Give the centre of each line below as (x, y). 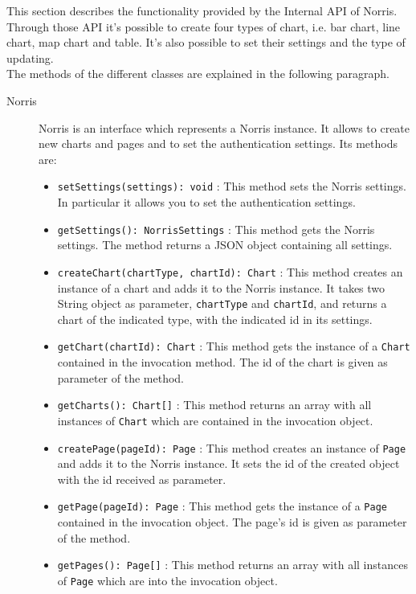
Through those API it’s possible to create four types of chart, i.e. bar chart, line (204, 26)
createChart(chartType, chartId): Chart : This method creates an (230, 271)
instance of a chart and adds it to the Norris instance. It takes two (221, 287)
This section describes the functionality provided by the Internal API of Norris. (202, 10)
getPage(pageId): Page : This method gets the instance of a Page (222, 506)
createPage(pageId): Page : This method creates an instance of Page (232, 447)
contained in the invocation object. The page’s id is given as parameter (232, 522)
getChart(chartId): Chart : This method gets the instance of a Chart (234, 346)
